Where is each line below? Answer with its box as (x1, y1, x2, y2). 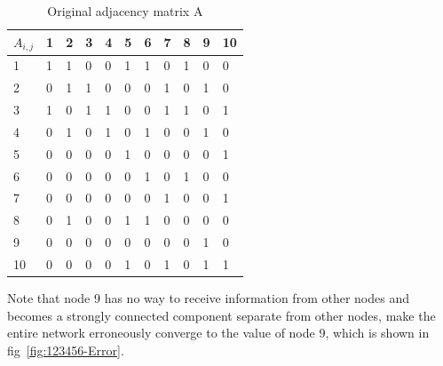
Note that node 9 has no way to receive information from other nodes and (7, 288, 409, 306)
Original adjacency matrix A (47, 2, 203, 20)
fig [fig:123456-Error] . (7, 340, 124, 359)
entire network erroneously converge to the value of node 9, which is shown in (7, 323, 430, 342)
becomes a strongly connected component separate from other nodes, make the (7, 306, 436, 324)
